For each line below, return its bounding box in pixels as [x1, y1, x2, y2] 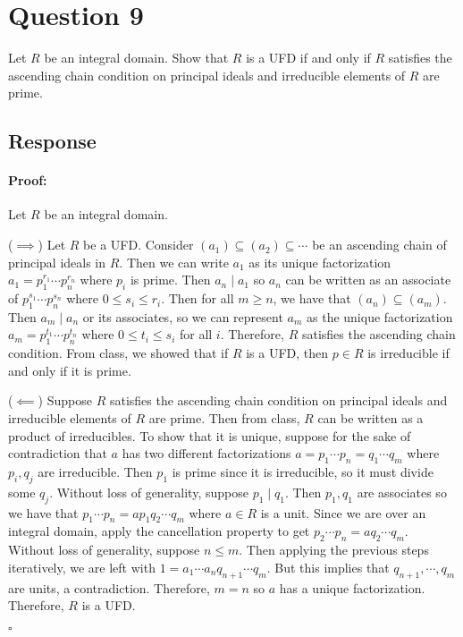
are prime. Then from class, [148, 409, 300, 428]
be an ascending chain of [312, 235, 447, 254]
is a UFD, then [246, 344, 329, 362]
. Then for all [161, 289, 234, 308]
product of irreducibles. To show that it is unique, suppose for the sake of [8, 426, 411, 445]
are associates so [357, 482, 447, 501]
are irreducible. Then [38, 463, 153, 481]
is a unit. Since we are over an [260, 503, 426, 522]
